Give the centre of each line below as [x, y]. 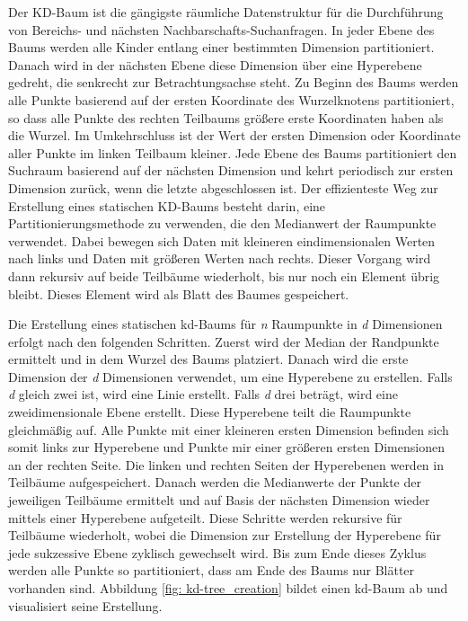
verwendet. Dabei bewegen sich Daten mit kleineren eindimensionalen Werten [222, 240]
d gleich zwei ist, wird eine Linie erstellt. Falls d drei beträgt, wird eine [203, 394]
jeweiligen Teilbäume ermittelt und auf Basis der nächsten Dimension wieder [219, 500]
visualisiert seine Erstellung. [85, 605]
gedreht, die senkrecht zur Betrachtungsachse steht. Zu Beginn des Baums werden [234, 82]
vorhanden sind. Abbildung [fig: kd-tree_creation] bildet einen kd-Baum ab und [228, 588]
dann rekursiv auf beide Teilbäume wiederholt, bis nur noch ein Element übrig [224, 275]
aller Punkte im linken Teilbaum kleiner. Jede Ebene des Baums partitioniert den [233, 152]
